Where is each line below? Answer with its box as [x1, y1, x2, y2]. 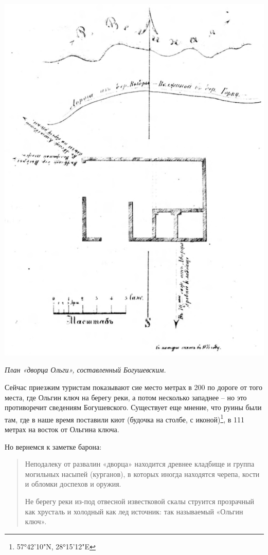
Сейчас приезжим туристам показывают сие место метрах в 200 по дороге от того [5, 382, 262, 393]
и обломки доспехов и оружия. [25, 478, 121, 489]
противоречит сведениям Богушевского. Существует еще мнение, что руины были [5, 402, 262, 413]
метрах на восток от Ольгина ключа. [5, 424, 119, 435]
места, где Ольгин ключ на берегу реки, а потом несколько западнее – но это [5, 392, 247, 402]
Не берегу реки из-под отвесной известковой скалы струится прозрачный [25, 496, 255, 507]
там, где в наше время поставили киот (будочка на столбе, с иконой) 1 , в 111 [5, 412, 245, 424]
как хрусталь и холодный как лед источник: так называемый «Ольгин [25, 506, 243, 516]
